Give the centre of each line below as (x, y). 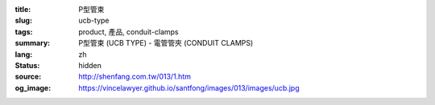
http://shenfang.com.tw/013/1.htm (135, 77)
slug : (23, 21)
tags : (24, 31)
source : (28, 77)
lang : (24, 54)
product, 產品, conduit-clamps (128, 31)
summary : (33, 43)
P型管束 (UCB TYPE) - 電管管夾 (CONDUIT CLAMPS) (166, 43)
